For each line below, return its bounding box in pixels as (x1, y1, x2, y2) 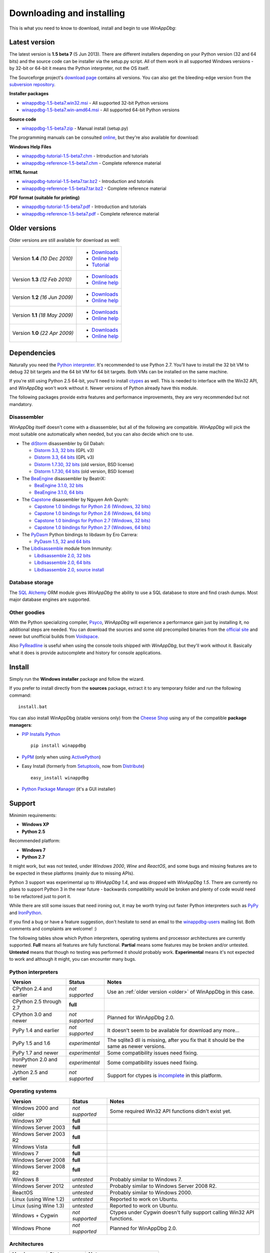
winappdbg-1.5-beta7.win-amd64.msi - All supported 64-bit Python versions (21, 107, 180, 113)
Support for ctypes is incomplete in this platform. (107, 1072, 222, 1079)
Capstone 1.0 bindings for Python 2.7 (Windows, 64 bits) (34, 524, 151, 531)
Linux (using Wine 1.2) (12, 1195, 64, 1202)
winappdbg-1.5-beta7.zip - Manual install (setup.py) (21, 125, 128, 131)
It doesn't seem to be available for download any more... (107, 1027, 240, 1034)
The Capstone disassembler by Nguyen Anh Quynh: (21, 496, 129, 502)
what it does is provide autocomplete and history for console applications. (9, 650, 162, 656)
